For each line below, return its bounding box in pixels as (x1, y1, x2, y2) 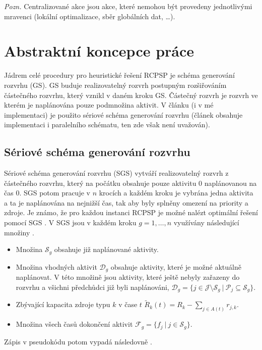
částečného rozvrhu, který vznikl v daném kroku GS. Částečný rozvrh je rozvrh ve (4, 89, 258, 100)
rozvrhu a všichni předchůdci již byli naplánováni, (16, 281, 169, 292)
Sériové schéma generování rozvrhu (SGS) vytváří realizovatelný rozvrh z (4, 168, 229, 178)
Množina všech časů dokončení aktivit (16, 319, 133, 329)
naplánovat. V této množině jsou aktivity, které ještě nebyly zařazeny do (16, 272, 240, 282)
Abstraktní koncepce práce (4, 40, 194, 61)
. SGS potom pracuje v (19, 187, 90, 198)
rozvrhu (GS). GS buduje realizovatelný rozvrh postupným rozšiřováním (4, 79, 227, 90)
